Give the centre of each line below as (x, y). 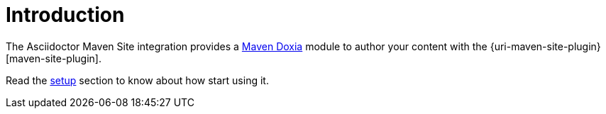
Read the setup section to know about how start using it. (137, 80)
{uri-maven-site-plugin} (545, 46)
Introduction (65, 15)
